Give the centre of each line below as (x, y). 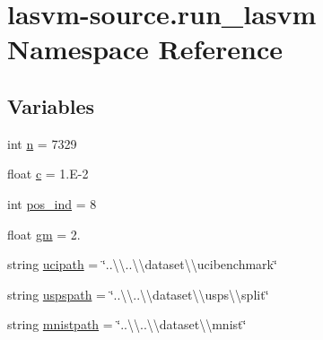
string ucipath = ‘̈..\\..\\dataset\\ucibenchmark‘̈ (142, 264)
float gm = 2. (44, 234)
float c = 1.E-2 (48, 174)
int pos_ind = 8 (52, 203)
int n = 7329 (42, 143)
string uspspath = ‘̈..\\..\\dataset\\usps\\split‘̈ (138, 294)
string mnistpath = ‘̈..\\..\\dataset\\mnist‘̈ (127, 324)
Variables (51, 105)
